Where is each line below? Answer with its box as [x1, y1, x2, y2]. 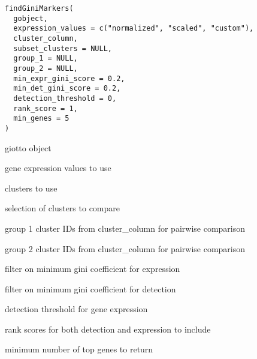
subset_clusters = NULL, [13, 44, 112, 53]
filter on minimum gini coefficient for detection [5, 282, 176, 295]
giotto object [5, 141, 52, 154]
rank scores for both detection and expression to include [5, 322, 211, 335]
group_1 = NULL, [13, 54, 78, 63]
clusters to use [5, 181, 58, 194]
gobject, [13, 14, 48, 23]
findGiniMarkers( [5, 4, 74, 13]
